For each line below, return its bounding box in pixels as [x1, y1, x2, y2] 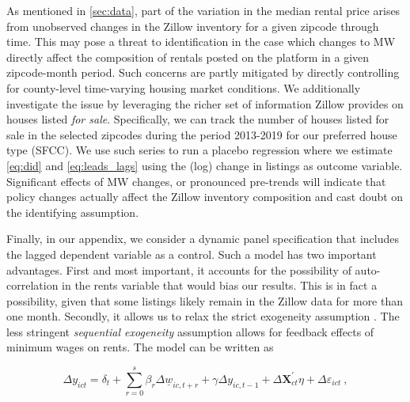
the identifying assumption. [6, 203, 139, 220]
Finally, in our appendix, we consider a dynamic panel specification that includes [6, 230, 400, 247]
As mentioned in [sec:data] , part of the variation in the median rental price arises [6, 2, 401, 18]
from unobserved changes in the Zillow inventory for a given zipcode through [6, 17, 379, 34]
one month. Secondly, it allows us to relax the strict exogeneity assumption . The [6, 308, 400, 324]
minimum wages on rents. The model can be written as [6, 339, 274, 355]
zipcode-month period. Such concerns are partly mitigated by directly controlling [6, 64, 400, 81]
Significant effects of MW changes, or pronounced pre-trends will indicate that [6, 173, 386, 189]
